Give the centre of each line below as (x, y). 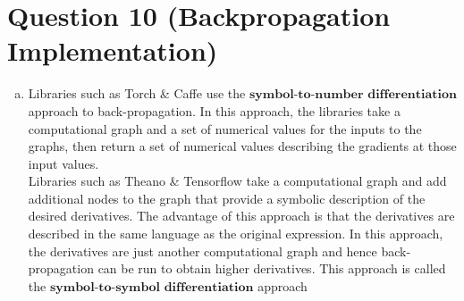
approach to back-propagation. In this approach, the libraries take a (214, 110)
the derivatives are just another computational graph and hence (202, 251)
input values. (63, 163)
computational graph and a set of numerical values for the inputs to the (225, 128)
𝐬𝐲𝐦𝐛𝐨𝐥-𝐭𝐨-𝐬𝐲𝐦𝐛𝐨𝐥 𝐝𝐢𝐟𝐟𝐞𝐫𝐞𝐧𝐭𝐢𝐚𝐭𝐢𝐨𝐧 (152, 287)
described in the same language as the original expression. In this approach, (236, 234)
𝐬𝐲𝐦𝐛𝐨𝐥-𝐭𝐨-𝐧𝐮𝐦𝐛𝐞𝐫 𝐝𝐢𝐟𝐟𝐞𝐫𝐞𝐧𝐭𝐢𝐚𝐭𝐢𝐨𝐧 (353, 95)
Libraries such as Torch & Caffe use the (137, 93)
